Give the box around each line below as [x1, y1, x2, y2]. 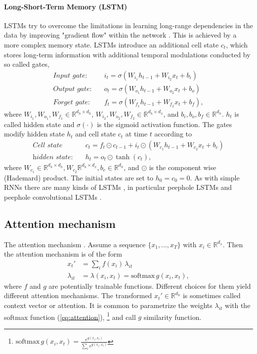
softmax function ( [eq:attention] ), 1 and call [4, 310, 136, 322]
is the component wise [149, 162, 216, 172]
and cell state [75, 129, 116, 139]
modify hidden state [4, 129, 65, 139]
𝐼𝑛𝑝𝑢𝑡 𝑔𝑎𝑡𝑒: [53, 72, 87, 79]
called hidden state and [4, 119, 75, 129]
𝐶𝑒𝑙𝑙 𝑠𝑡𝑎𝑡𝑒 [33, 141, 63, 149]
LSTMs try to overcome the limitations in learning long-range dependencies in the [4, 20, 253, 30]
